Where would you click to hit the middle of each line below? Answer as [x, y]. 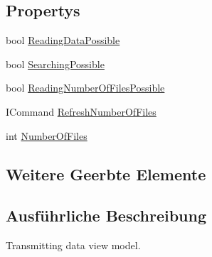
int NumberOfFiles [47, 135]
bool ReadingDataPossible [63, 40]
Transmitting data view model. [73, 245]
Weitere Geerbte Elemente [106, 174]
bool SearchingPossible [55, 64]
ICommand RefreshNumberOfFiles [81, 111]
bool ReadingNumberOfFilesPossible [85, 88]
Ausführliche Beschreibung [106, 215]
